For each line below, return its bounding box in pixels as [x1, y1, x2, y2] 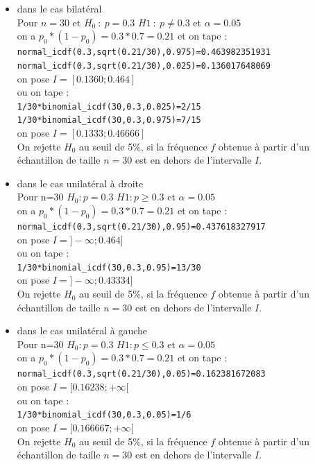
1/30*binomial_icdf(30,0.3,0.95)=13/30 [17, 262, 201, 273]
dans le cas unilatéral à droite [17, 175, 144, 190]
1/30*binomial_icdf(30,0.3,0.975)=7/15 [17, 115, 201, 126]
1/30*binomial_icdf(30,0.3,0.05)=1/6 [17, 410, 191, 420]
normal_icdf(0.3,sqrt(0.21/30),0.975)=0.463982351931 [17, 47, 271, 58]
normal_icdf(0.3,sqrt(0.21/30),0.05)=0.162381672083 [17, 369, 266, 379]
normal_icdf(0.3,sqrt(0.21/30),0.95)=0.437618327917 [17, 221, 266, 232]
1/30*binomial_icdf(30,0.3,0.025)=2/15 [17, 101, 201, 112]
